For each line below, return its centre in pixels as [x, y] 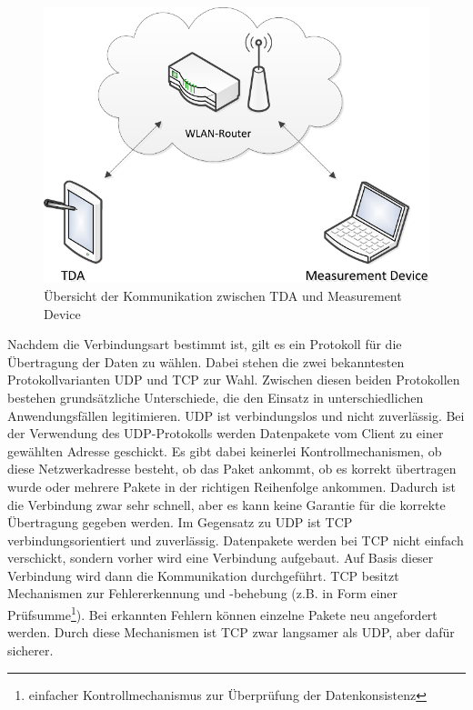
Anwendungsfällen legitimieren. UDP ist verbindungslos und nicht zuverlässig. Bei [236, 415]
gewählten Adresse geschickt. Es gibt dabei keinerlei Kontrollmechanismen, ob [225, 450]
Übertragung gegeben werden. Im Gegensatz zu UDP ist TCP [180, 522]
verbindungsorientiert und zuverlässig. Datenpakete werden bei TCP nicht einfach [236, 540]
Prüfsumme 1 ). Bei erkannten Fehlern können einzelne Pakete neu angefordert [222, 613]
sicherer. [30, 650]
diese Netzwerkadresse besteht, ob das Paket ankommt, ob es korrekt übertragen [232, 469]
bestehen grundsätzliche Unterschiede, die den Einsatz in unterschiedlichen [216, 397]
